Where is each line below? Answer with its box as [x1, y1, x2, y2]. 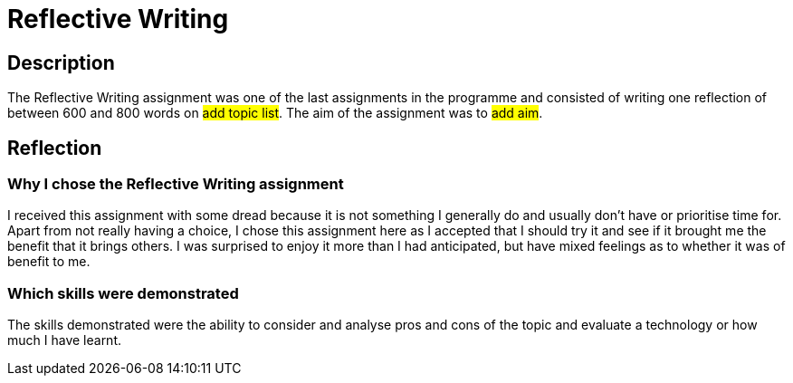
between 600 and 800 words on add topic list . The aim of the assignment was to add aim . [7, 105, 543, 121]
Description [7, 51, 115, 74]
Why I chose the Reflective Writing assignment [7, 175, 344, 194]
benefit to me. [7, 254, 91, 270]
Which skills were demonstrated [7, 283, 239, 302]
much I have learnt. [7, 332, 122, 349]
